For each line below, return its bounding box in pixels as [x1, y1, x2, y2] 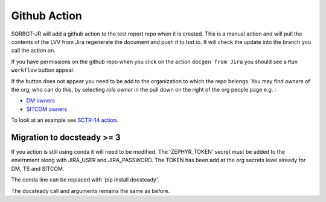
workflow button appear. [11, 66, 75, 74]
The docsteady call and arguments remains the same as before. [11, 187, 170, 194]
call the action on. [11, 47, 56, 54]
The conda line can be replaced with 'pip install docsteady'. [11, 176, 159, 183]
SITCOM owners [26, 106, 68, 113]
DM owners [26, 97, 56, 104]
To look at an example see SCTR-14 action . [11, 116, 118, 124]
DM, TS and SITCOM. [11, 165, 65, 172]
